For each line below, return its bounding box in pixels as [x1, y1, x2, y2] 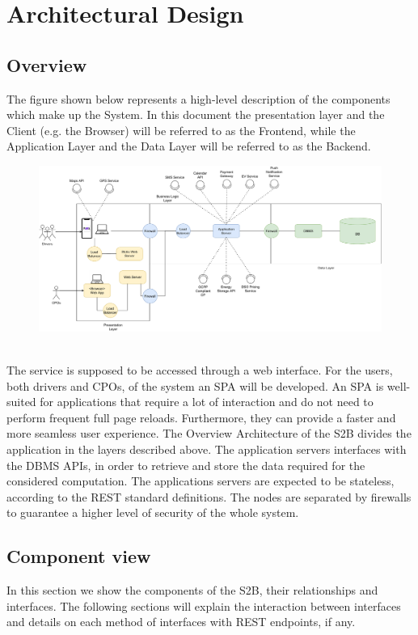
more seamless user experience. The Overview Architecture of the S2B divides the [6, 425, 412, 442]
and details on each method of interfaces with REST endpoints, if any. [6, 613, 356, 630]
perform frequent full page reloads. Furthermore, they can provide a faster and [6, 409, 396, 425]
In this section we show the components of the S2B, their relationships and [6, 582, 378, 599]
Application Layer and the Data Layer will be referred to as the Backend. [6, 138, 371, 155]
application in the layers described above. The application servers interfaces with [6, 441, 407, 458]
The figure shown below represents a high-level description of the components [6, 90, 391, 107]
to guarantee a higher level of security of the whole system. [6, 504, 299, 521]
